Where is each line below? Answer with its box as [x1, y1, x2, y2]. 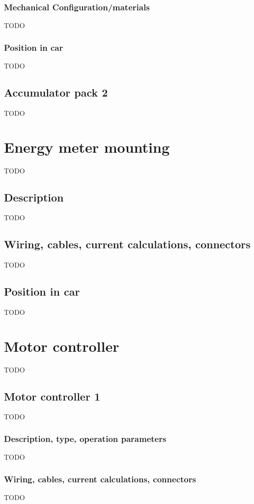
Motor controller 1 [4, 388, 100, 403]
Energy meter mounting [4, 136, 170, 157]
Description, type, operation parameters [4, 432, 167, 444]
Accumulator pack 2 [4, 85, 108, 100]
